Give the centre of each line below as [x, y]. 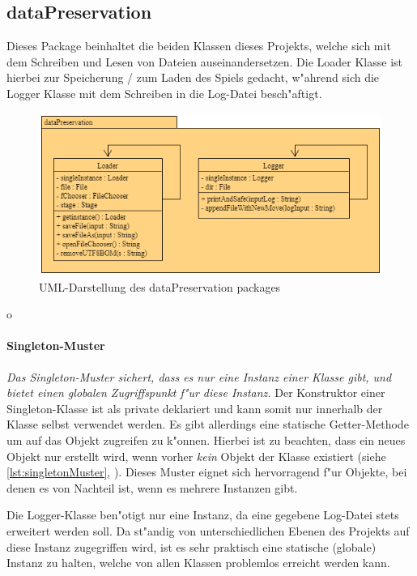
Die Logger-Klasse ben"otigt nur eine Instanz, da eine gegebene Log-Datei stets [203, 515]
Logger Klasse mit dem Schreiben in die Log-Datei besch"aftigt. [164, 93]
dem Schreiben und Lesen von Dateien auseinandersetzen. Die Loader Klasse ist [204, 61]
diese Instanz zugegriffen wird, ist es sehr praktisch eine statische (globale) [191, 546]
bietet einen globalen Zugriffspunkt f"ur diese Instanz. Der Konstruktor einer [196, 393]
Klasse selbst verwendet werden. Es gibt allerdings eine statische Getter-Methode [208, 424]
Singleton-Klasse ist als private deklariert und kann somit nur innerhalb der [195, 408]
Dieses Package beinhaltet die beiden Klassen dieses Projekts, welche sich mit [199, 46]
